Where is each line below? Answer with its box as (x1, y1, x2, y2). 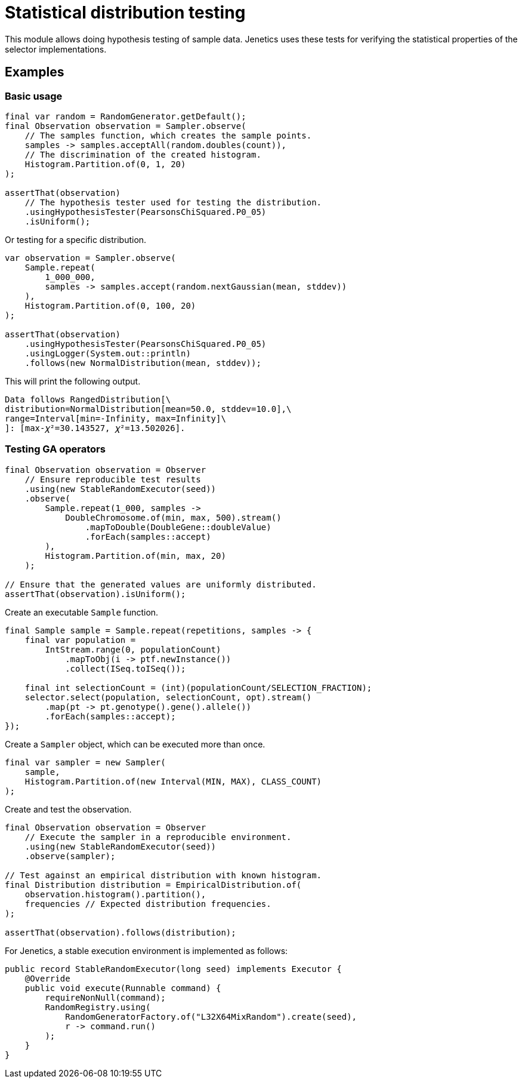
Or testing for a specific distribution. (5, 234, 147, 245)
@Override (24, 973, 70, 983)
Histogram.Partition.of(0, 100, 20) (24, 300, 196, 310)
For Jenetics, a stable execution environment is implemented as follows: (5, 945, 288, 956)
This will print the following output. (5, 376, 141, 386)
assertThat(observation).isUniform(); (5, 589, 186, 599)
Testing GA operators (5, 443, 106, 456)
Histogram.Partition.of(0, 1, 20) (24, 159, 186, 169)
